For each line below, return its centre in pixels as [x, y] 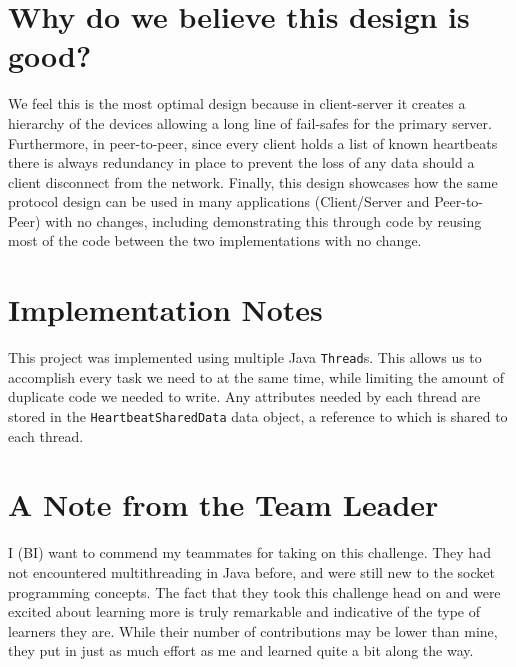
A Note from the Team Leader [223, 504]
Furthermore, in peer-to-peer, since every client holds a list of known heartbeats [253, 142]
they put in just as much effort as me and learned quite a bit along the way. [241, 650]
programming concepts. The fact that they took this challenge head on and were [254, 591]
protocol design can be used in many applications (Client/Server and [219, 201]
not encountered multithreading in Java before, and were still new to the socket [251, 572]
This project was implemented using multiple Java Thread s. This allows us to [245, 357]
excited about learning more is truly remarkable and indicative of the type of [244, 611]
